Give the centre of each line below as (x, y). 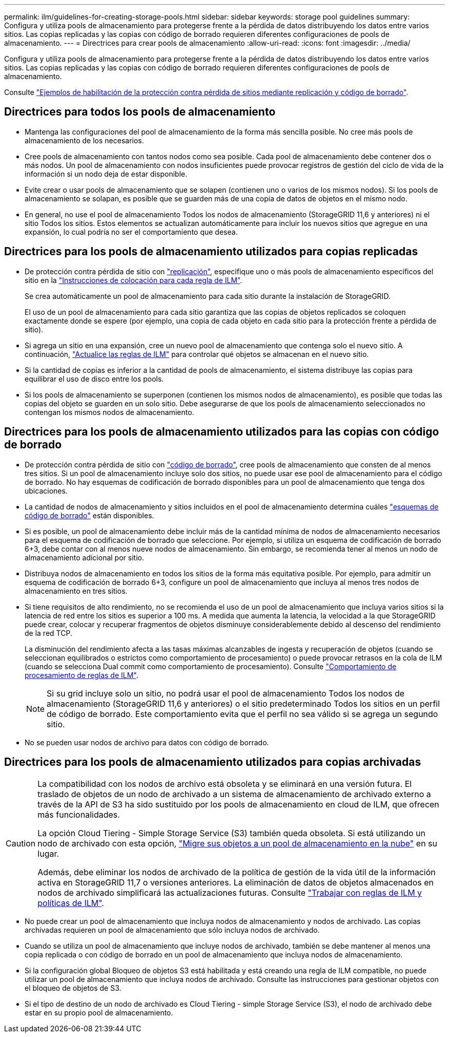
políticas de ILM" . (71, 903)
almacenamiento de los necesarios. (84, 140)
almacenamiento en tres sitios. (76, 591)
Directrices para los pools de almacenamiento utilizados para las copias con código (222, 432)
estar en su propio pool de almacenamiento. (99, 1013)
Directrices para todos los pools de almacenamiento (140, 112)
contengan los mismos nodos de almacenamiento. (109, 412)
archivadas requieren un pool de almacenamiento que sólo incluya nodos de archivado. (172, 930)
